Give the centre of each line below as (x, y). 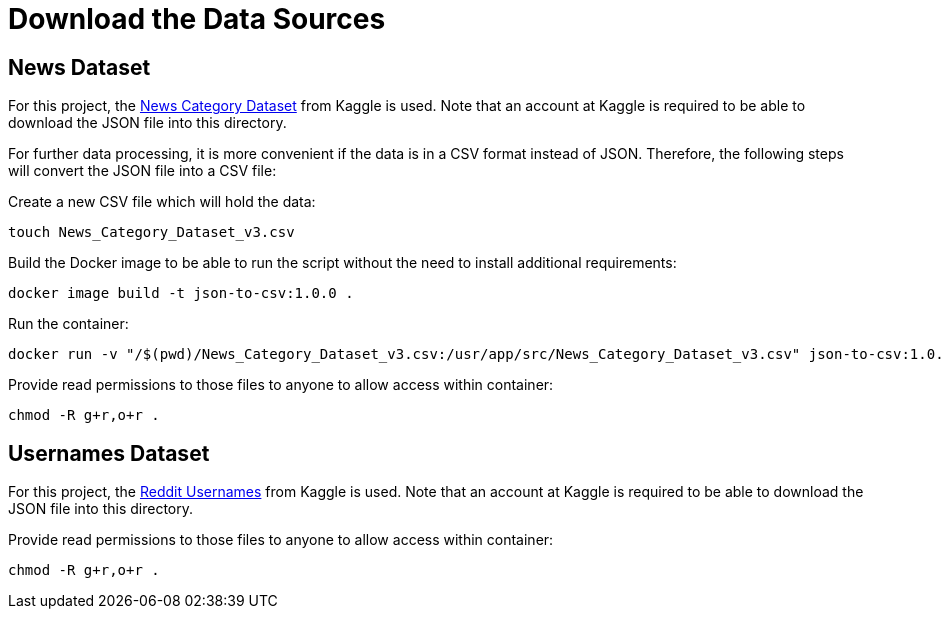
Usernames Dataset (109, 453)
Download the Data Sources (197, 19)
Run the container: (68, 324)
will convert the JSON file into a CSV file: (142, 171)
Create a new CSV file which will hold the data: (162, 202)
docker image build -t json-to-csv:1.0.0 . (181, 293)
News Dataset (79, 67)
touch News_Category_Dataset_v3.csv (151, 232)
